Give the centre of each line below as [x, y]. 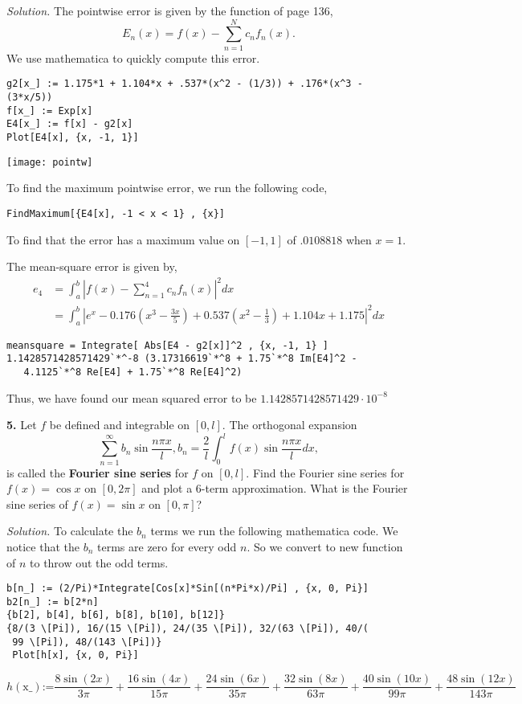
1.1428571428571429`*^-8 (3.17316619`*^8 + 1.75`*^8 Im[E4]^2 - [182, 359]
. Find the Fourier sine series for [325, 472]
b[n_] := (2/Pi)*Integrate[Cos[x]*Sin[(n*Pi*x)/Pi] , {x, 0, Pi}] [188, 589]
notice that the [43, 546]
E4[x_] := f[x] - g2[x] [70, 124]
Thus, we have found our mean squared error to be [132, 397]
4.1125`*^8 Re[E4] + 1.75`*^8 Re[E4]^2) [133, 372]
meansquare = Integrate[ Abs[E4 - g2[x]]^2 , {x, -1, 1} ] [167, 345]
